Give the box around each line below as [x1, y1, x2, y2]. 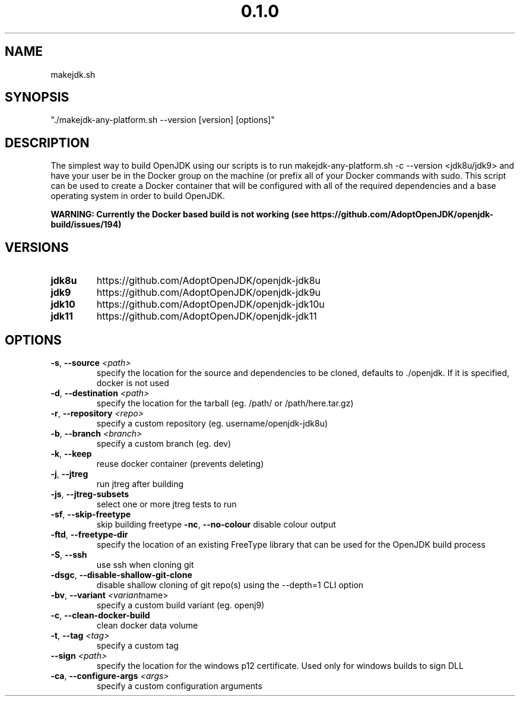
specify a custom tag [96, 640, 179, 651]
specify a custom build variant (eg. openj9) [96, 599, 265, 610]
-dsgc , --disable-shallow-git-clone [50, 569, 192, 580]
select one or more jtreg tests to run [96, 498, 237, 509]
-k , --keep [50, 448, 92, 459]
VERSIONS [5, 239, 69, 255]
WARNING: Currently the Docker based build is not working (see [50, 209, 309, 220]
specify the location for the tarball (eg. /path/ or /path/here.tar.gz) [96, 397, 354, 408]
